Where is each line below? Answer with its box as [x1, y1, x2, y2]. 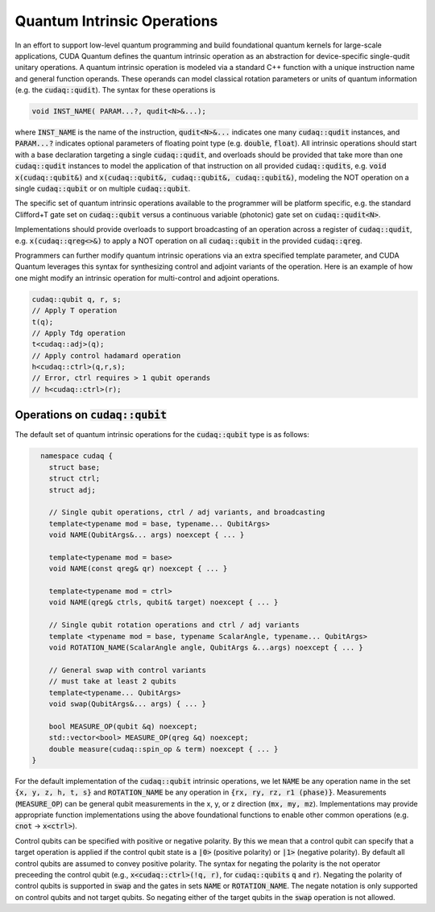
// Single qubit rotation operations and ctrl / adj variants [48, 621, 300, 629]
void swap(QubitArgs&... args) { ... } [48, 699, 207, 708]
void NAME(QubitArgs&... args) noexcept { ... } [48, 530, 245, 539]
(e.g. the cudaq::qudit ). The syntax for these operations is [14, 85, 216, 95]
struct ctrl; [48, 474, 101, 483]
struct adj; [48, 485, 97, 494]
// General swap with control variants [48, 665, 207, 675]
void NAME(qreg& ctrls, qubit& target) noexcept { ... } [48, 598, 279, 607]
